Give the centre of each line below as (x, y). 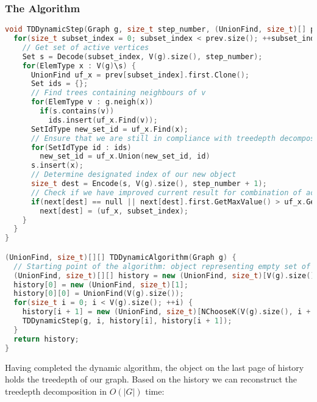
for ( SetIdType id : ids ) (81, 147)
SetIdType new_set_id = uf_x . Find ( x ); (109, 129)
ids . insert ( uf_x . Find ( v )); (103, 120)
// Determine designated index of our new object (134, 175)
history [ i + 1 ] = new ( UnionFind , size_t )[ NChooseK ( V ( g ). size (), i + (166, 312)
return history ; (46, 339)
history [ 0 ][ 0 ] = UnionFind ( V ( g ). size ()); (99, 294)
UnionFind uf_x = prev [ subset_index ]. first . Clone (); (140, 75)
